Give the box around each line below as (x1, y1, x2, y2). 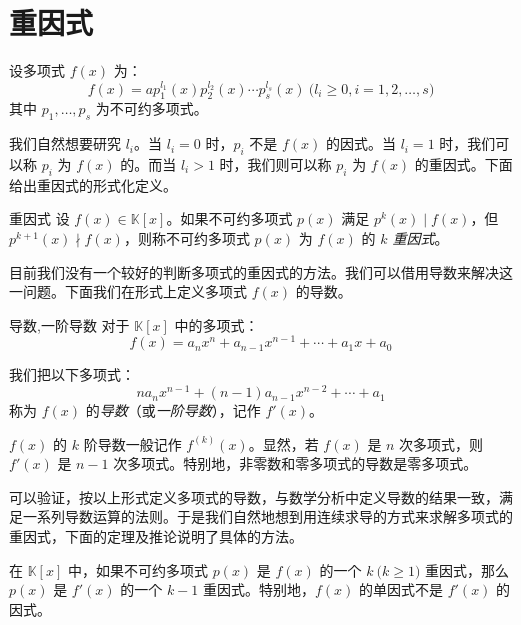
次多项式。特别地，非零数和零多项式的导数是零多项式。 (113, 453, 478, 474)
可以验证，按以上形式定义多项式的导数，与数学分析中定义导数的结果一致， (9, 486, 499, 507)
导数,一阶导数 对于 (9, 314, 130, 335)
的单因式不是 (359, 579, 444, 600)
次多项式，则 (399, 433, 484, 454)
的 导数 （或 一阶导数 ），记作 (85, 400, 261, 421)
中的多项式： (174, 314, 259, 335)
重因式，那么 (425, 559, 510, 580)
